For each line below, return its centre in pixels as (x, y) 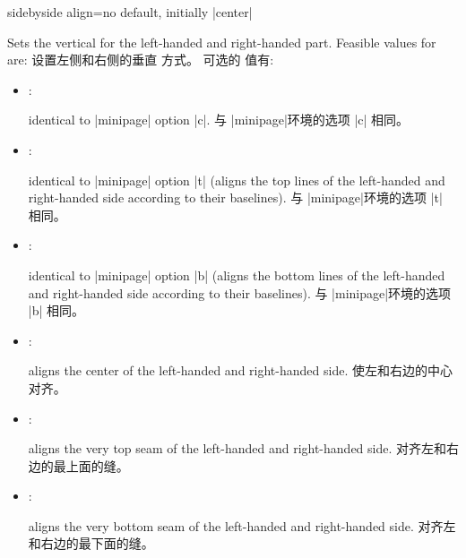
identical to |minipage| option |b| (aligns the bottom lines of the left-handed (237, 275)
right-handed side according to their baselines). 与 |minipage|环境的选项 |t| (235, 197)
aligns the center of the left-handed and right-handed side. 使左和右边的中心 (240, 370)
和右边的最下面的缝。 (91, 543)
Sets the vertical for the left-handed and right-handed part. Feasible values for (222, 42)
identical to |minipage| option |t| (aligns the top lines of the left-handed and (237, 180)
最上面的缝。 (91, 465)
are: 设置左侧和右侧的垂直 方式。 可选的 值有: (141, 60)
